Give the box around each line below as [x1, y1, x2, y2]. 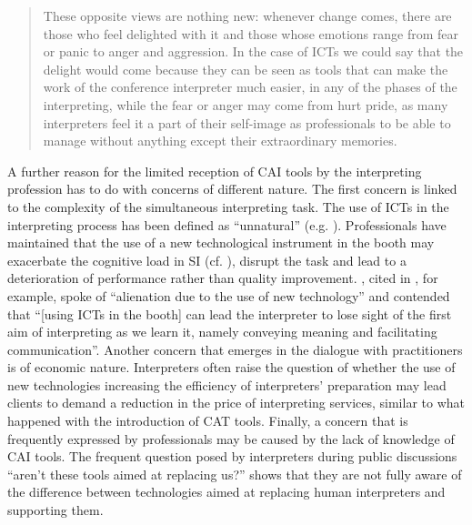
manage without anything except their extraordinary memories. [43, 131, 397, 150]
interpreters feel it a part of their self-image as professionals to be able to [43, 113, 451, 132]
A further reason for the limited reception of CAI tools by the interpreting [7, 161, 422, 180]
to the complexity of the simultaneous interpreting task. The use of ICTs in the [7, 197, 449, 216]
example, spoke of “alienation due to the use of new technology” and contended [7, 286, 450, 305]
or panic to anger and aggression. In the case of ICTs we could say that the [43, 42, 464, 61]
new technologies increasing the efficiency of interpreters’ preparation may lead [7, 375, 447, 394]
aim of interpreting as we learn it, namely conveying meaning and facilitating [7, 322, 437, 341]
